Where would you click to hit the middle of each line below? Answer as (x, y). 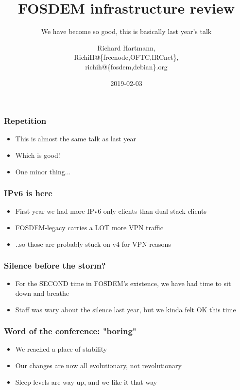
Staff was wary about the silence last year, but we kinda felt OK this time (126, 309)
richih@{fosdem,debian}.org (126, 66)
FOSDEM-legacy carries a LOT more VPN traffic (89, 227)
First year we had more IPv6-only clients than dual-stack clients (111, 211)
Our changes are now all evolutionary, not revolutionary (98, 365)
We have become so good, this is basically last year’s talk (126, 31)
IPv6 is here (28, 193)
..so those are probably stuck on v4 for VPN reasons (93, 244)
